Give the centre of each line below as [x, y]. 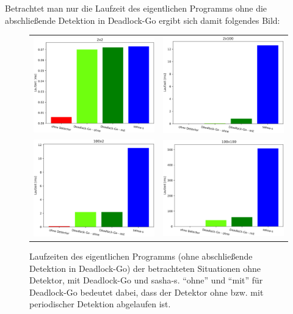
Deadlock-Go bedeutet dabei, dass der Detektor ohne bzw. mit [146, 292]
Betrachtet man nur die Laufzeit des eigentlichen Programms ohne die [136, 8]
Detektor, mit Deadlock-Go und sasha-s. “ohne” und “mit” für [146, 280]
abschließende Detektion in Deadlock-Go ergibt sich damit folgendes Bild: [143, 20]
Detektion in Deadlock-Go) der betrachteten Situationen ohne [145, 268]
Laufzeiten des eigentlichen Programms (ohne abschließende [141, 256]
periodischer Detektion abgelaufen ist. [100, 304]
